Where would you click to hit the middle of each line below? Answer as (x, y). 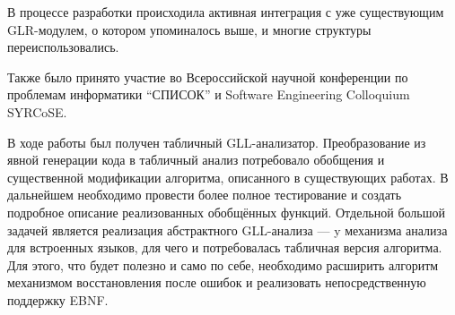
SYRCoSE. (37, 111)
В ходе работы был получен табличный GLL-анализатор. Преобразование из (217, 142)
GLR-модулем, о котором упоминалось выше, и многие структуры (189, 29)
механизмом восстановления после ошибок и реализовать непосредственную (217, 282)
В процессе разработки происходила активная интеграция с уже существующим (226, 12)
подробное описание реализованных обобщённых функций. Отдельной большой (226, 212)
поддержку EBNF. (58, 299)
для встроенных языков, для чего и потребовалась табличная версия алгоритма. (225, 247)
